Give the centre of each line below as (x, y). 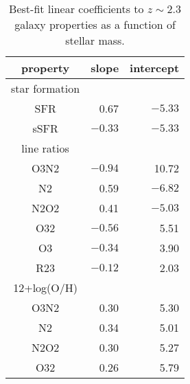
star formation (46, 88)
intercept (155, 68)
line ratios (45, 148)
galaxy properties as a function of (95, 24)
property (46, 68)
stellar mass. (95, 40)
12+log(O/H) (45, 287)
